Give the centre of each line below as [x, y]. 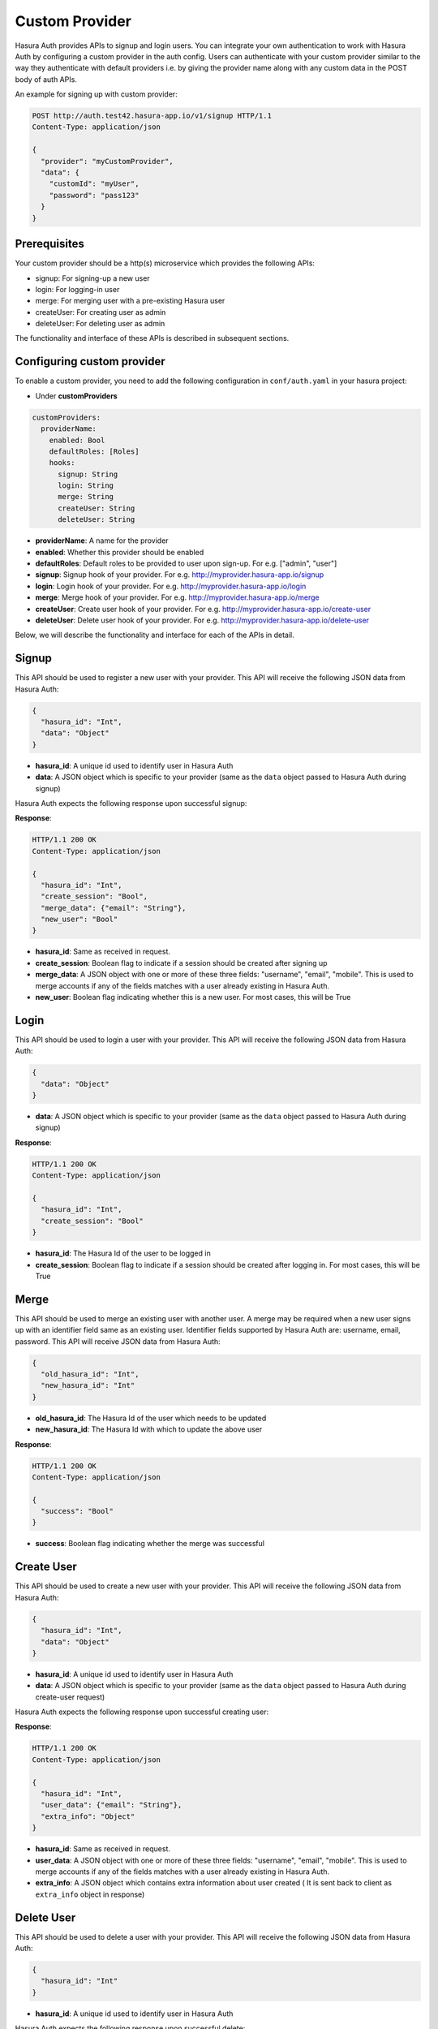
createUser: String [97, 508]
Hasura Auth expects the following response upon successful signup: [131, 803]
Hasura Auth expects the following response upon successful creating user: [142, 1712]
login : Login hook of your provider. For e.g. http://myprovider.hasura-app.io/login [171, 586]
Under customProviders [76, 396]
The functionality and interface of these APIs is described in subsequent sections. [152, 338]
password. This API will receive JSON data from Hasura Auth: [118, 1341]
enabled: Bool [77, 440]
